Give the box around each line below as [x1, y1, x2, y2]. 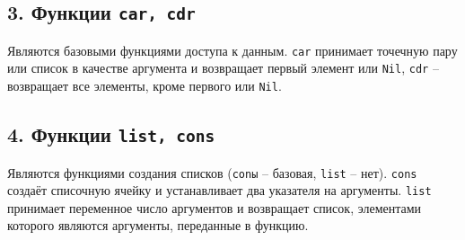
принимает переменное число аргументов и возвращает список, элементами [7, 198, 422, 217]
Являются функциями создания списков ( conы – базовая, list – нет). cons [7, 163, 417, 182]
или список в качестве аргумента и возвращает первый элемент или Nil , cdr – [7, 58, 439, 77]
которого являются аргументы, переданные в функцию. [7, 216, 309, 235]
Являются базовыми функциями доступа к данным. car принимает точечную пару [7, 40, 458, 59]
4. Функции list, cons [7, 120, 215, 148]
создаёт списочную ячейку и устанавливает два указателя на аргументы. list [7, 181, 432, 200]
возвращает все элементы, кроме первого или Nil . [7, 76, 282, 95]
